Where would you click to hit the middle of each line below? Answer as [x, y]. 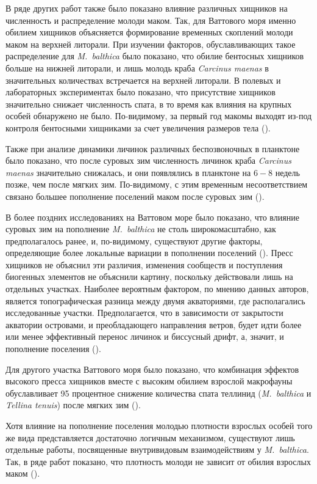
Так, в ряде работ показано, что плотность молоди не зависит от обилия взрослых [158, 461]
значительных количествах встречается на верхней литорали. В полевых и [143, 80]
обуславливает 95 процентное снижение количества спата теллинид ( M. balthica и [158, 393]
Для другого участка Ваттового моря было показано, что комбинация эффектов [152, 369]
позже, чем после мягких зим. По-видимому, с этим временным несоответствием [157, 184]
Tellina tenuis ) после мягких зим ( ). [73, 405]
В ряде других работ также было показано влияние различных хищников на [147, 8]
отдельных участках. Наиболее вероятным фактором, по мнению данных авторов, [157, 289]
